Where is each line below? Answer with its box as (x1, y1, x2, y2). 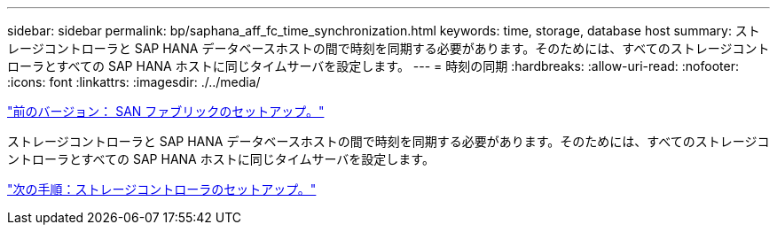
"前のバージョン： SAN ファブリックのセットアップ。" (7, 104, 325, 119)
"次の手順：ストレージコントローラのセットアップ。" (7, 182, 317, 197)
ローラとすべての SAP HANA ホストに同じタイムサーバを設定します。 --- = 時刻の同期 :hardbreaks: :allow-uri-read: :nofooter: (7, 58, 739, 73)
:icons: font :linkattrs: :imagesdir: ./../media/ (7, 74, 261, 89)
